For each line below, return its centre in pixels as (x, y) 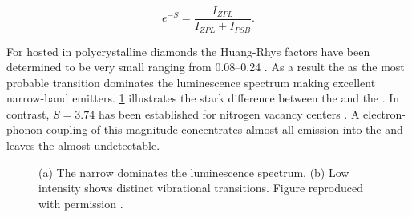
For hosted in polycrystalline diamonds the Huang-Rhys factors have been (188, 51)
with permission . (81, 203)
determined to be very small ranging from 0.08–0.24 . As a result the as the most (206, 67)
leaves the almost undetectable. (83, 145)
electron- (384, 113)
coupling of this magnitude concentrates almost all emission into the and (224, 129)
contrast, (28, 113)
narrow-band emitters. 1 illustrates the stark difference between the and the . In (203, 98)
